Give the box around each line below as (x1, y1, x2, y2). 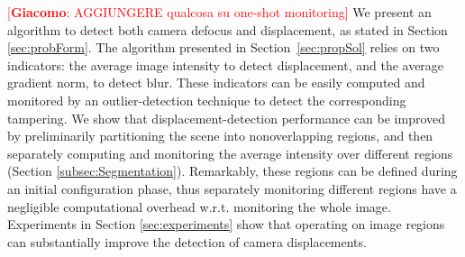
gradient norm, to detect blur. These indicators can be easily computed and (7, 73, 425, 92)
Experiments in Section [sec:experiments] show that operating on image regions (7, 215, 445, 234)
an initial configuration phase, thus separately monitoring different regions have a (7, 179, 457, 197)
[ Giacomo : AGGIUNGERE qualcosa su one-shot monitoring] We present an (7, 3, 432, 21)
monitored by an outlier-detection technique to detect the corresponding (7, 90, 406, 109)
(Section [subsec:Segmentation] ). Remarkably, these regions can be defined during (7, 161, 458, 180)
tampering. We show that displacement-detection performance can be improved (7, 108, 446, 127)
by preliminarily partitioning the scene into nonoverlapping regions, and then (7, 126, 433, 145)
